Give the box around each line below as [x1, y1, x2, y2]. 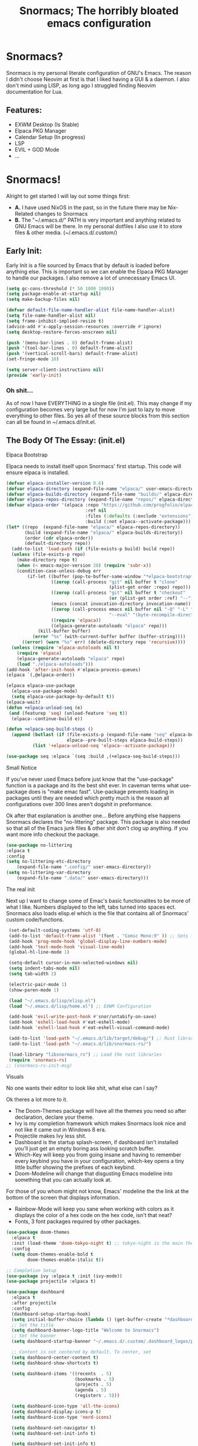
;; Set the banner [11, 1333, 57, 1339]
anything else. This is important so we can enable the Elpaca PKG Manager [6, 268, 189, 275]
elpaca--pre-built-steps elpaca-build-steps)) [67, 737, 183, 744]
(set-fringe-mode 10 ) [6, 356, 60, 362]
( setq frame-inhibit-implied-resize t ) [6, 318, 104, 324]
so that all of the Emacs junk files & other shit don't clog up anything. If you [6, 824, 189, 832]
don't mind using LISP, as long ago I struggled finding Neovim [6, 81, 156, 89]
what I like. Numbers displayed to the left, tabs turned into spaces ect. [6, 903, 176, 911]
